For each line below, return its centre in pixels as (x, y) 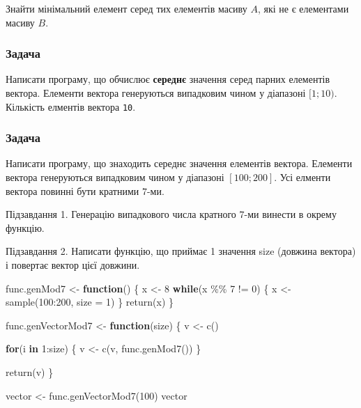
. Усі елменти (302, 177)
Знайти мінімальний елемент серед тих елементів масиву (126, 8)
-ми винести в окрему (290, 214)
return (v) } (30, 372)
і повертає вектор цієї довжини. (73, 265)
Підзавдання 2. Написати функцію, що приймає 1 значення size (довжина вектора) (181, 251)
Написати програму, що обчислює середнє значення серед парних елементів (168, 79)
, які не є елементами (303, 8)
